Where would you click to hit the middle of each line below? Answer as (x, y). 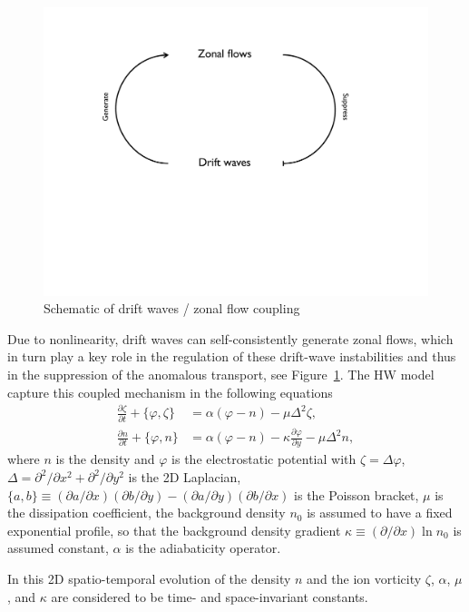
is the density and (105, 459)
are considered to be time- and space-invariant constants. (210, 596)
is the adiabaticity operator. (203, 548)
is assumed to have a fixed (380, 513)
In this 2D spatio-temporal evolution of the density (149, 579)
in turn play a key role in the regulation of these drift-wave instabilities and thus (232, 356)
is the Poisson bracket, (357, 494)
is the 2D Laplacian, (185, 477)
